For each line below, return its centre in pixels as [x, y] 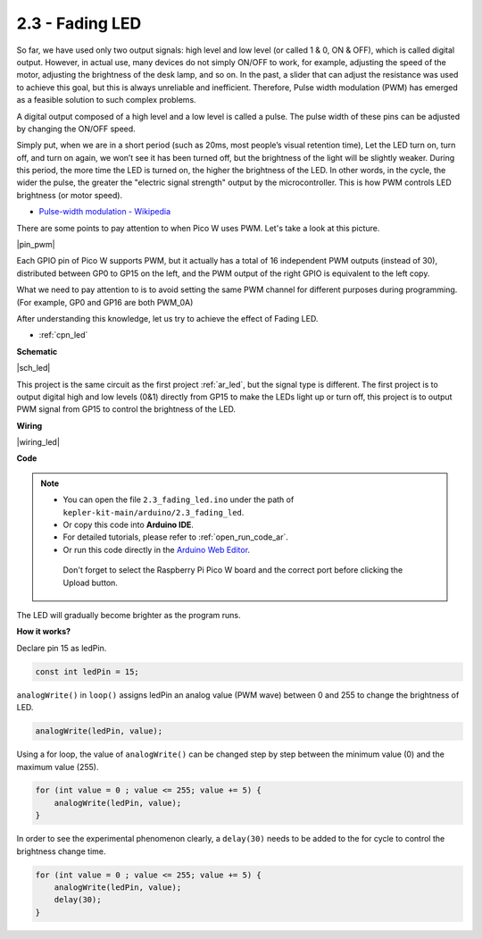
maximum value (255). [58, 767]
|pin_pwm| [36, 245]
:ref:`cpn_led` [63, 335]
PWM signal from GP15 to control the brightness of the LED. [126, 409]
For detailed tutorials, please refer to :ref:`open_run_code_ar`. [176, 537]
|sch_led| [33, 368]
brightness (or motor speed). [70, 195]
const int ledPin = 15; [87, 671]
